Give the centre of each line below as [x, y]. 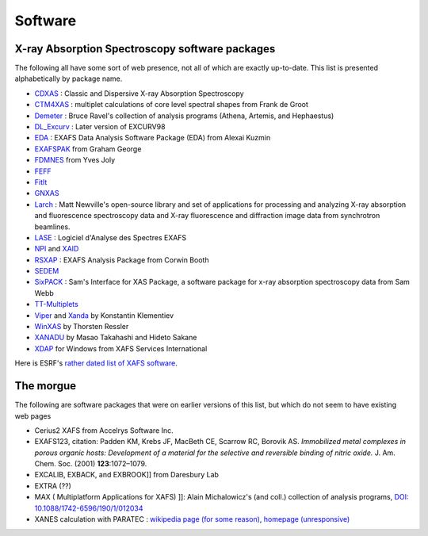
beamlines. [52, 227]
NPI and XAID [57, 249]
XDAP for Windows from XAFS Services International [121, 348]
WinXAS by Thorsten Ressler [82, 327]
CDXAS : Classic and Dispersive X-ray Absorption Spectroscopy [139, 93]
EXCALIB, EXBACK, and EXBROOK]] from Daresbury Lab [127, 475]
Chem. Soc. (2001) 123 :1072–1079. [91, 464]
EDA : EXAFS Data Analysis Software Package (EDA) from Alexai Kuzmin [153, 138]
